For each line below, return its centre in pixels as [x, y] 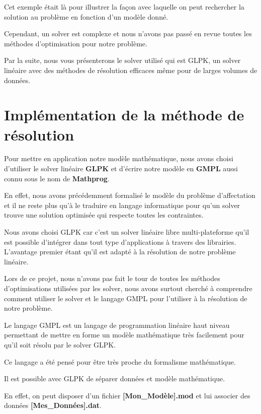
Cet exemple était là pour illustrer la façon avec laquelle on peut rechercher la [124, 7]
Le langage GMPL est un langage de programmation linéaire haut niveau [117, 325]
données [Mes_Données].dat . [53, 405]
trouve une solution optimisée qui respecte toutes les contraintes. [104, 215]
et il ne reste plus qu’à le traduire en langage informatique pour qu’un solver [122, 205]
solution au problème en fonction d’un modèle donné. [86, 16]
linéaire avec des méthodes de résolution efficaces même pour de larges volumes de [131, 70]
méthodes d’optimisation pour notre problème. [76, 43]
